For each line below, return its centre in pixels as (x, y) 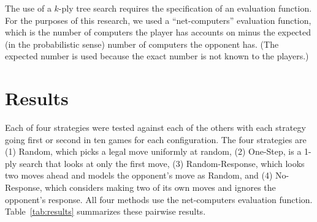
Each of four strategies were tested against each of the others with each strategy (155, 128)
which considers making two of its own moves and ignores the (160, 187)
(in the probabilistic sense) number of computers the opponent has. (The (142, 44)
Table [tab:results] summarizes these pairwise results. (105, 211)
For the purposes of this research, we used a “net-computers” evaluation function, (158, 20)
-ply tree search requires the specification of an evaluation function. (185, 8)
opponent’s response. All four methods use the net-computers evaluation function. (159, 199)
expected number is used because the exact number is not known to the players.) (157, 56)
